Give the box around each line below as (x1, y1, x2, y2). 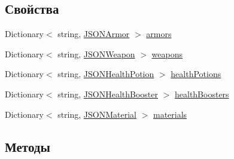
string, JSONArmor (57, 27, 130, 40)
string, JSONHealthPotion (57, 68, 154, 80)
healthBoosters (175, 87, 229, 100)
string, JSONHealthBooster (57, 87, 158, 100)
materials (153, 108, 187, 120)
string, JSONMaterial (57, 108, 136, 120)
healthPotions (171, 68, 221, 80)
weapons (151, 47, 183, 60)
